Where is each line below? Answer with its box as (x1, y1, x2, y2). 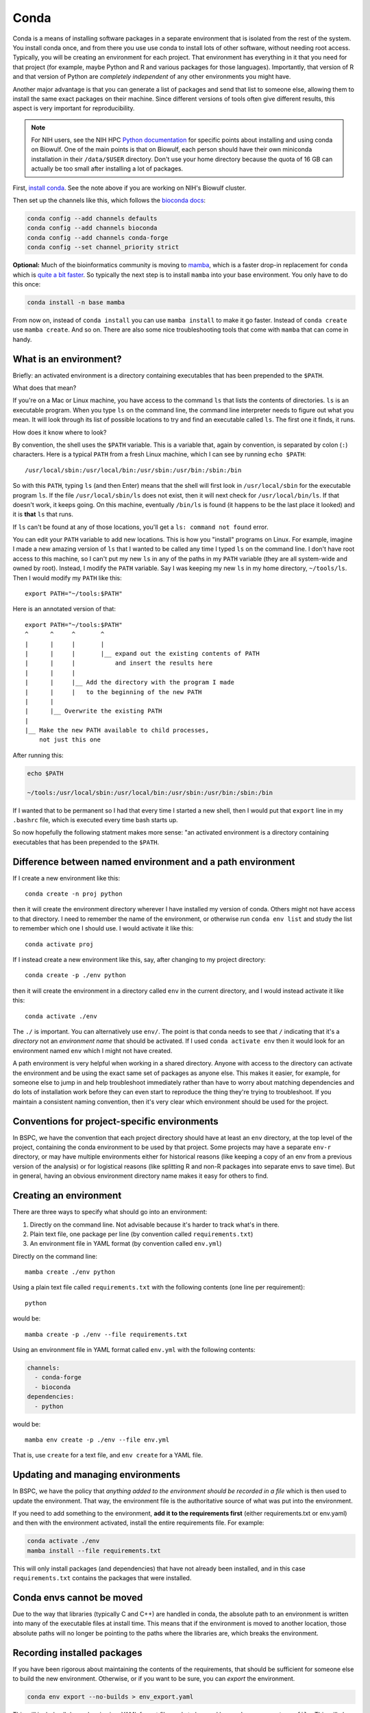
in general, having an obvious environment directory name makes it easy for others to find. (12, 1172, 269, 1180)
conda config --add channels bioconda (27, 224, 158, 232)
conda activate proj (25, 940, 94, 948)
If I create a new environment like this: (12, 874, 121, 882)
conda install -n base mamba (27, 298, 125, 306)
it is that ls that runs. (12, 510, 73, 519)
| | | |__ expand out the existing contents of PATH (25, 650, 260, 657)
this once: (12, 280, 41, 288)
